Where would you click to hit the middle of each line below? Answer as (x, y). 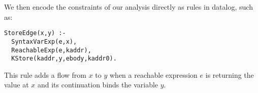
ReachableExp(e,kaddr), (51, 50)
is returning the (230, 74)
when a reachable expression (154, 74)
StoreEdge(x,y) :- (35, 33)
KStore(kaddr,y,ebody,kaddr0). (64, 59)
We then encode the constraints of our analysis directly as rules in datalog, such (128, 7)
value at (17, 85)
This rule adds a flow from (45, 74)
